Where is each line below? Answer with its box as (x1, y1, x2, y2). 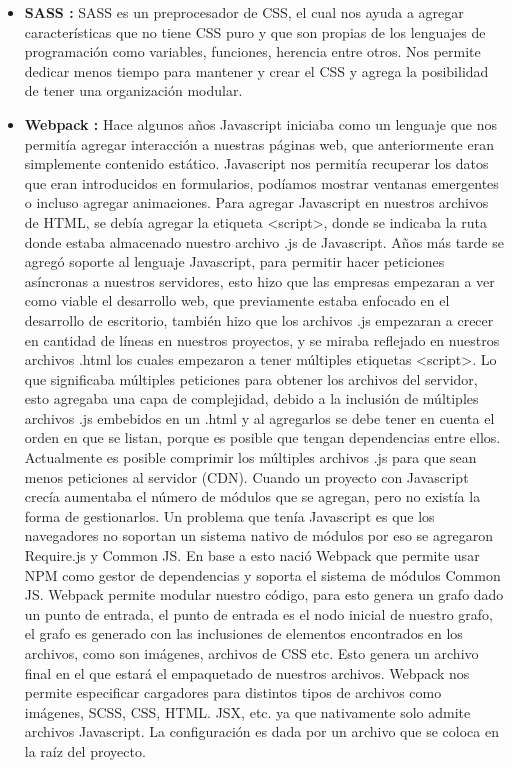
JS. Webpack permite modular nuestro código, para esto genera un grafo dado (24, 584, 504, 605)
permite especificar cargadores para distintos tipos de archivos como (24, 682, 442, 703)
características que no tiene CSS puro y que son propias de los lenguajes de (24, 21, 486, 42)
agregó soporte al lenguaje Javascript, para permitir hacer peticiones (24, 251, 445, 272)
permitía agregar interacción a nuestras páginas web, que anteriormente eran (24, 133, 494, 154)
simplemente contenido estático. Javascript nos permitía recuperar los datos (24, 153, 489, 174)
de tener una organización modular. (24, 80, 243, 101)
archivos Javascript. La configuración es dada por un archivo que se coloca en (24, 721, 499, 742)
